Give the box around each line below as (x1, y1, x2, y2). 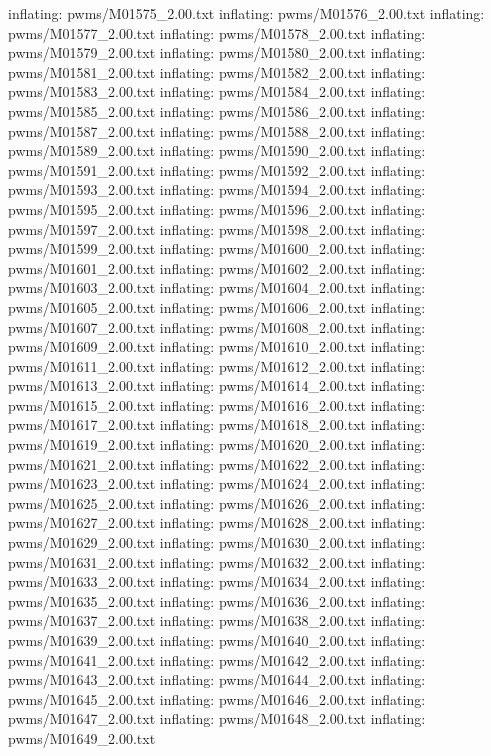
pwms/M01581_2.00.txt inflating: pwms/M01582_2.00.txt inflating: (8, 61, 426, 82)
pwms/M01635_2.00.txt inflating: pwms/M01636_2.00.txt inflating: (8, 590, 426, 611)
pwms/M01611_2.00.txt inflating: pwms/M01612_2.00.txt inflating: (8, 355, 426, 376)
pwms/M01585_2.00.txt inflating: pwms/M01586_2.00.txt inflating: (8, 100, 426, 121)
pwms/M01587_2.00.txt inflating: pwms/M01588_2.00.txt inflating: (8, 120, 426, 141)
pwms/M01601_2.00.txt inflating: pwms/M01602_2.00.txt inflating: (8, 257, 426, 278)
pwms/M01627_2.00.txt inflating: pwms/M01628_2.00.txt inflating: (8, 512, 426, 533)
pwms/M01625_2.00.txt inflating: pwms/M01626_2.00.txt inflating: (8, 492, 426, 513)
